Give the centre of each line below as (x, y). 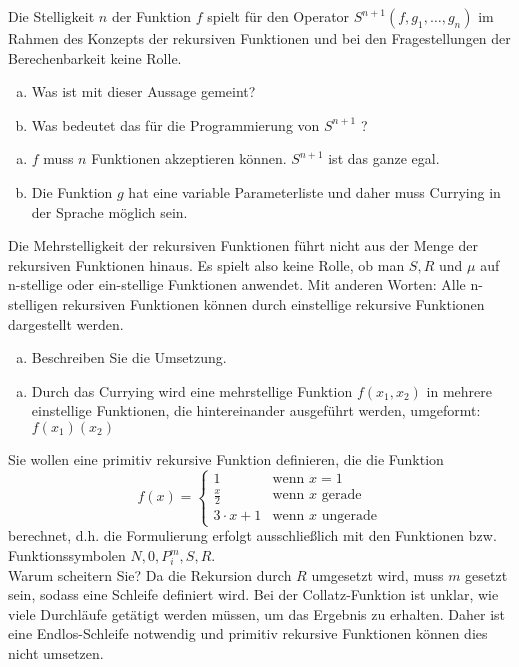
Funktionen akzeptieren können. (189, 158)
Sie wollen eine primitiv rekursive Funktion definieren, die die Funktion (226, 458)
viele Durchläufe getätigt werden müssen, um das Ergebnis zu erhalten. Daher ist (256, 613)
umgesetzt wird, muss (377, 574)
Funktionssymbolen (67, 555)
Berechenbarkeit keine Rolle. (95, 57)
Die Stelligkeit (51, 16)
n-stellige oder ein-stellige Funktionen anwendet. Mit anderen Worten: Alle (237, 284)
